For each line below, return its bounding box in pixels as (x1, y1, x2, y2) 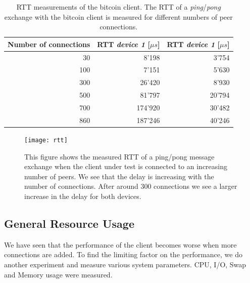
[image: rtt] (24, 136, 68, 144)
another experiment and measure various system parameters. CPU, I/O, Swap (4, 259, 246, 269)
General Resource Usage (4, 215, 134, 231)
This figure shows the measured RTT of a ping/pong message (24, 151, 215, 161)
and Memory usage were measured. (4, 269, 113, 279)
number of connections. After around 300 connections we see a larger (24, 181, 237, 191)
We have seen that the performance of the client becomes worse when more (4, 239, 237, 250)
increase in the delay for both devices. (24, 190, 141, 201)
